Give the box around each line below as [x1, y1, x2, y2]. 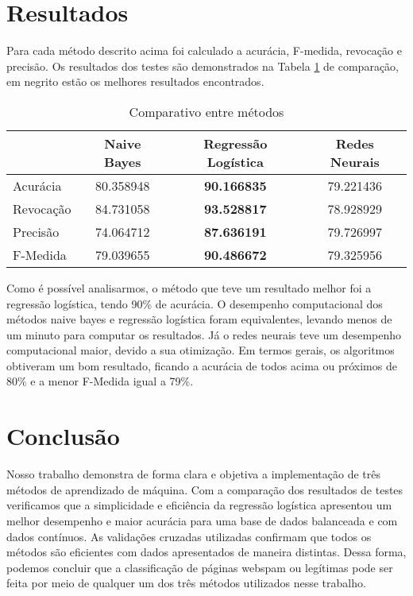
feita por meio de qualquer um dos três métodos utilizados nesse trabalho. [6, 575, 366, 591]
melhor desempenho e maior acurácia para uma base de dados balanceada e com [6, 512, 398, 528]
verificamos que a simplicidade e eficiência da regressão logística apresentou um [6, 497, 392, 513]
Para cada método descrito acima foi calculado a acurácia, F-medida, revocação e [6, 42, 402, 59]
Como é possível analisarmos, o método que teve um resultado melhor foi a [6, 279, 372, 296]
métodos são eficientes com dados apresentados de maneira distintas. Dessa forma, [6, 544, 407, 560]
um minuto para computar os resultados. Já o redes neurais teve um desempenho [6, 326, 402, 343]
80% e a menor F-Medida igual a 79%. [6, 373, 194, 389]
